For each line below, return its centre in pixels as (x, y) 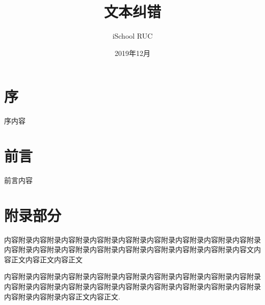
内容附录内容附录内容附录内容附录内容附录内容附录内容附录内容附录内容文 (129, 249)
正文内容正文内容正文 (47, 259)
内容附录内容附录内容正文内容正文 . (62, 296)
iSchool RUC (132, 36)
